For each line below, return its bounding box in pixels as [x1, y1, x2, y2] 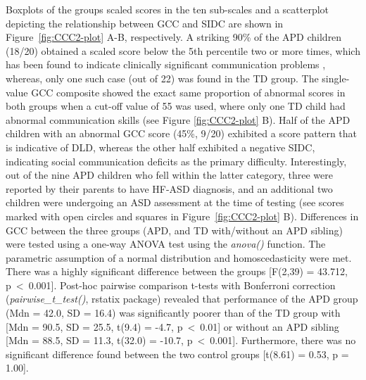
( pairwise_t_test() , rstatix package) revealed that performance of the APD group [6, 291, 358, 306]
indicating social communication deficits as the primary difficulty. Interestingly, [6, 153, 347, 168]
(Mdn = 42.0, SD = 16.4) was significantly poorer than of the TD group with [6, 305, 341, 320]
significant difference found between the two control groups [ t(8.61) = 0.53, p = [6, 346, 349, 361]
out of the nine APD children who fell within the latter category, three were [6, 167, 333, 182]
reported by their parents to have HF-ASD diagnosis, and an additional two [6, 181, 333, 196]
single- [322, 70, 350, 85]
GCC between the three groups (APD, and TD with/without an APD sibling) [6, 222, 343, 237]
